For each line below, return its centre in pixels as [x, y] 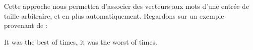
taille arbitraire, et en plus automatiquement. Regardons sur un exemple [114, 15]
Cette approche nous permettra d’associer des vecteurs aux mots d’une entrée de [126, 6]
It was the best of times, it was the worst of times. [81, 41]
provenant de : [26, 25]
